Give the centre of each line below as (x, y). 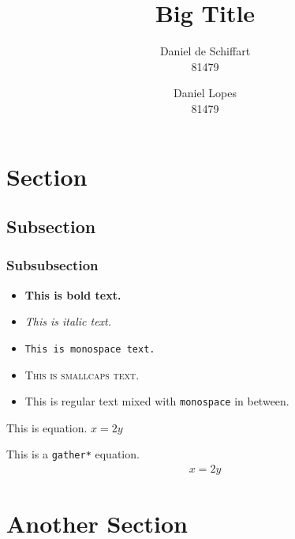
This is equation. (47, 427)
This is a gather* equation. (73, 454)
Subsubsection (52, 265)
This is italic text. (68, 321)
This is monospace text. (90, 349)
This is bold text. (73, 294)
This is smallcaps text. (82, 374)
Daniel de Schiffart (205, 51)
